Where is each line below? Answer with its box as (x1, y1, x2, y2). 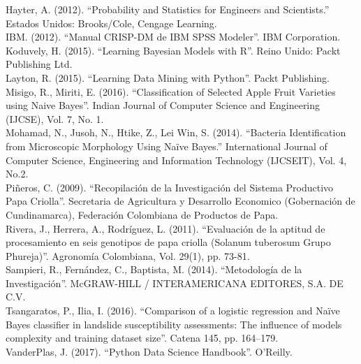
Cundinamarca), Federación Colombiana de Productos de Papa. (6, 207, 279, 221)
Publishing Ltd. (6, 57, 73, 71)
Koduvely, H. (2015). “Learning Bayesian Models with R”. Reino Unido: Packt (6, 43, 341, 57)
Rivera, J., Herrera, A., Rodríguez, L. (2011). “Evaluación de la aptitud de (6, 221, 325, 235)
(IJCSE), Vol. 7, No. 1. (6, 111, 104, 126)
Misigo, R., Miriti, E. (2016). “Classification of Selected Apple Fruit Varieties (6, 84, 336, 99)
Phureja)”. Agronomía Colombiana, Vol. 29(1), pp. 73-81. (6, 248, 250, 263)
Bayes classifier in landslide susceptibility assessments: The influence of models (6, 316, 342, 331)
